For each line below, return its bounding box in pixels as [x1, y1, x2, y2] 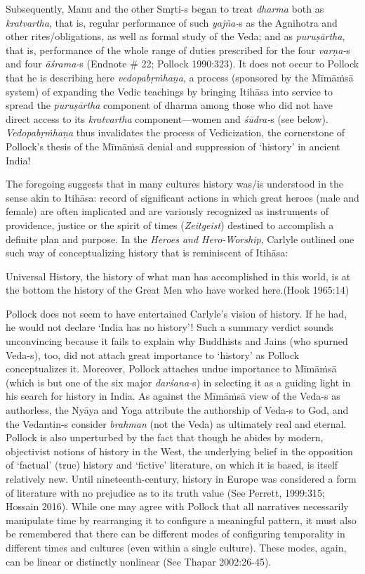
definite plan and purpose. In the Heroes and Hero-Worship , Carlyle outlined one [6, 231, 354, 246]
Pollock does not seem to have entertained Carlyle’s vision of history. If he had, [6, 306, 347, 320]
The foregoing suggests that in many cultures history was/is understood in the [6, 176, 344, 191]
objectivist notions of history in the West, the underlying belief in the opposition [6, 443, 353, 458]
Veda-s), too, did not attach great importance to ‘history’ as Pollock [6, 347, 300, 362]
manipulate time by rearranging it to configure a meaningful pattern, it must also [6, 512, 357, 527]
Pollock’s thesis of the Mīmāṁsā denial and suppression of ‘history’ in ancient [6, 138, 340, 153]
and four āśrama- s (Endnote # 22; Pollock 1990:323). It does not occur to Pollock [6, 56, 359, 71]
